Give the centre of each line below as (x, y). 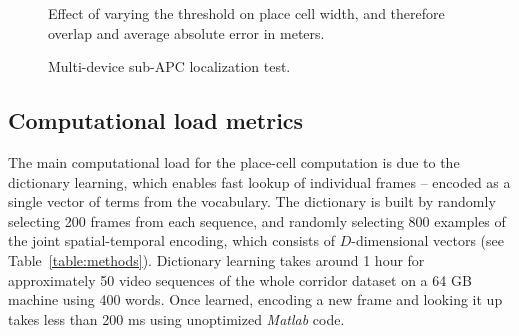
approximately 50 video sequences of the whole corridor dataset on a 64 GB (240, 279)
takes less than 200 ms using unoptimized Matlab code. (176, 318)
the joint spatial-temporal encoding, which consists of (172, 240)
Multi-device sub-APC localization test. (169, 66)
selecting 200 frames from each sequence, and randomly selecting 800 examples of (257, 220)
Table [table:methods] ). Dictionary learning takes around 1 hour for (216, 259)
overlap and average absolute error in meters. (186, 32)
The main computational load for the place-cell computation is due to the (234, 161)
